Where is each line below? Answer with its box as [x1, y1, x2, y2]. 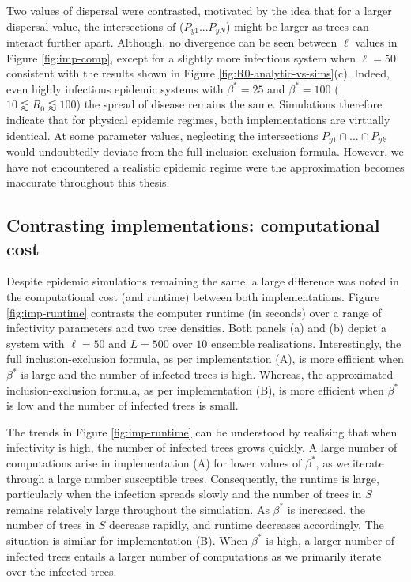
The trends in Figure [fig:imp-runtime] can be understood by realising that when [6, 423, 398, 440]
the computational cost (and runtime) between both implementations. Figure [6, 289, 380, 305]
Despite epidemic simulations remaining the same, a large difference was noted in [6, 273, 399, 289]
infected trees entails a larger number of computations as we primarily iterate [6, 547, 382, 564]
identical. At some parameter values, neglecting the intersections [6, 127, 319, 143]
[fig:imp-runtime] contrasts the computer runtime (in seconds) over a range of [6, 304, 382, 320]
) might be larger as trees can [226, 17, 369, 34]
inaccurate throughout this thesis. [6, 174, 170, 191]
